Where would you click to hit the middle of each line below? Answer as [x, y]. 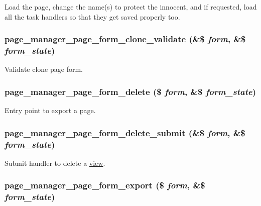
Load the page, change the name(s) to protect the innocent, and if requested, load [131, 7]
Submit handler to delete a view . [55, 163]
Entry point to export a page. [50, 110]
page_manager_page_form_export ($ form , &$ [105, 185]
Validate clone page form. [44, 69]
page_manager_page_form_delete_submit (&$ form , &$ [125, 132]
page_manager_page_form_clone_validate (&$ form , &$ [125, 39]
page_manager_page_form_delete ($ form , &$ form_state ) [130, 91]
